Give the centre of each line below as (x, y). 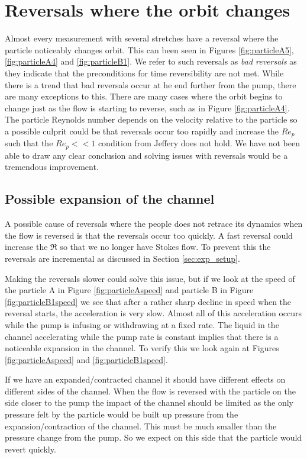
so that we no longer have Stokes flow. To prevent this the (165, 247)
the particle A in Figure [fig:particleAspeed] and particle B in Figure (129, 290)
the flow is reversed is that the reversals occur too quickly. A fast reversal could (149, 235)
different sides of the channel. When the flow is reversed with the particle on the (150, 391)
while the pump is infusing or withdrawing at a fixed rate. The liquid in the (142, 324)
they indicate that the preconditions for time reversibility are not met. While (144, 73)
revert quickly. (30, 449)
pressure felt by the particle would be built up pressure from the (122, 414)
